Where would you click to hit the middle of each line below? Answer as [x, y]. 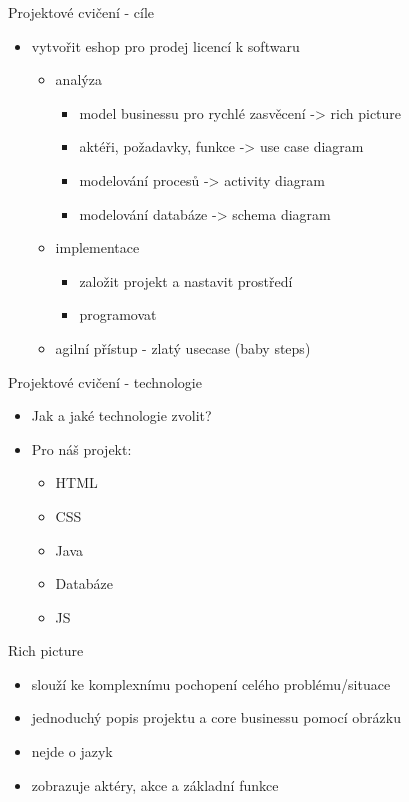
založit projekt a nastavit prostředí [186, 280]
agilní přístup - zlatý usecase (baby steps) [183, 347]
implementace [97, 247]
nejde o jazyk [72, 751]
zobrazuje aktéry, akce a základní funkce [155, 784]
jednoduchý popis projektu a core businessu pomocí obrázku [216, 717]
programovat [118, 314]
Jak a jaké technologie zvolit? [121, 415]
